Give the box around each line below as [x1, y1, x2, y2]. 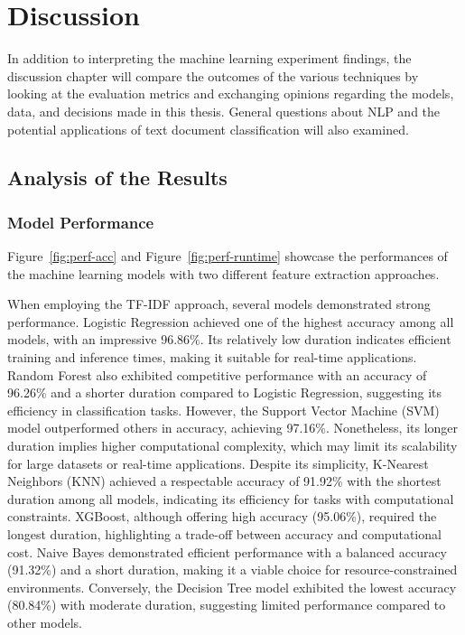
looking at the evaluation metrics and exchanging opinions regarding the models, [7, 84, 454, 103]
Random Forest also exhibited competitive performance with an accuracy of [7, 365, 427, 384]
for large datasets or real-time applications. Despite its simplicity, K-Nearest [7, 453, 429, 472]
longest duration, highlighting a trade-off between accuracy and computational [7, 525, 442, 543]
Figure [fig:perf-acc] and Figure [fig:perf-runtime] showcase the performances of [7, 247, 448, 266]
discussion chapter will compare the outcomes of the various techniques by [7, 66, 419, 85]
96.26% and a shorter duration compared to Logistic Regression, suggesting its [7, 383, 442, 402]
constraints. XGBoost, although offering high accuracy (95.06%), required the [7, 507, 437, 526]
